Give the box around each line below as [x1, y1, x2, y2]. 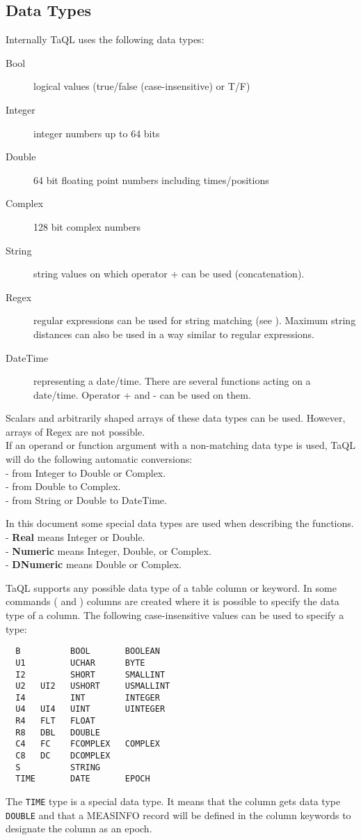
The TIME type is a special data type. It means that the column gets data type [6, 794, 341, 809]
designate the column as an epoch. [6, 821, 152, 836]
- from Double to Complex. [6, 479, 121, 494]
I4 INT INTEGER [15, 692, 160, 703]
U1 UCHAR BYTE [15, 657, 145, 668]
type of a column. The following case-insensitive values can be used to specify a [6, 608, 344, 623]
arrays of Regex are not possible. [6, 424, 145, 438]
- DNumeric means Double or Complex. [6, 557, 182, 572]
